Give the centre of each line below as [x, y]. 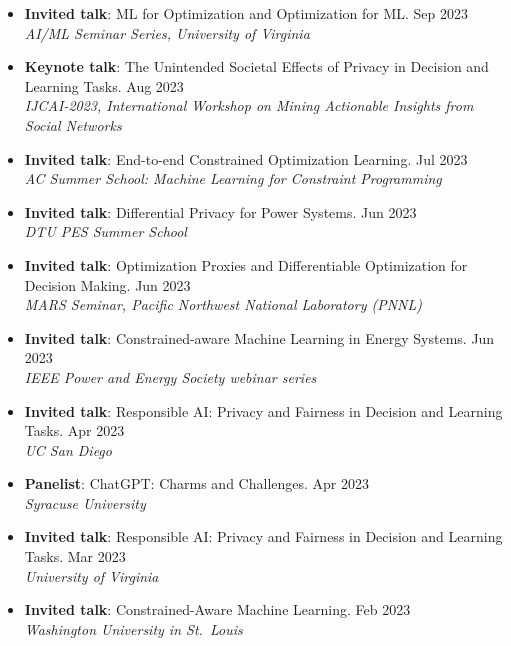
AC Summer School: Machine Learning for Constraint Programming [233, 178]
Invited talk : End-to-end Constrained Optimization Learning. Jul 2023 [246, 158]
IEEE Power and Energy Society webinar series [170, 376]
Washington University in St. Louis [133, 628]
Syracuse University [85, 502]
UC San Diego [68, 449]
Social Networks [73, 124]
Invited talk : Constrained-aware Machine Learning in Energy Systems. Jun [259, 337]
